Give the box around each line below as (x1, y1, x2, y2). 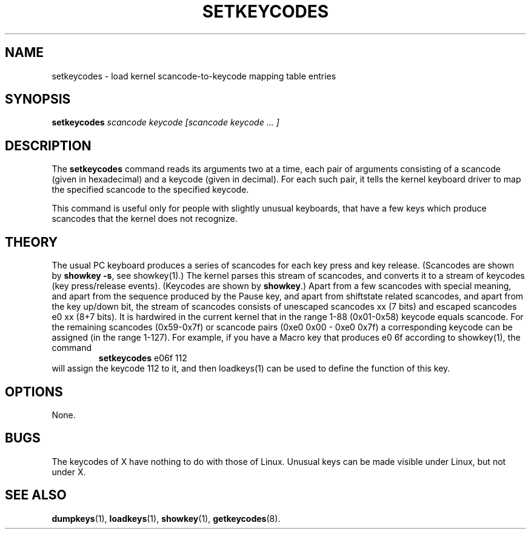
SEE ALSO (5, 487, 67, 503)
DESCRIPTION (5, 138, 92, 153)
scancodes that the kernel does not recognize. (52, 213, 238, 224)
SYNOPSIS (5, 92, 71, 107)
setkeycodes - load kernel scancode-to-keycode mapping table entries (52, 70, 336, 81)
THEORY (5, 234, 58, 250)
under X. (52, 466, 86, 477)
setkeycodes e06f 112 (98, 353, 187, 364)
